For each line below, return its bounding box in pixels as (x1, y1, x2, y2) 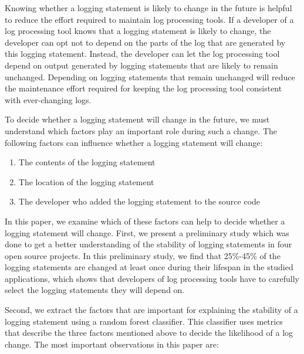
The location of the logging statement (18, 175, 154, 188)
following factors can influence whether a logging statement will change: (5, 136, 263, 148)
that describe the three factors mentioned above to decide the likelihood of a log (5, 326, 293, 339)
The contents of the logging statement (18, 156, 156, 168)
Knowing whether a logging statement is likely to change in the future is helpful (5, 2, 292, 13)
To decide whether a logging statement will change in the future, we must (5, 113, 270, 125)
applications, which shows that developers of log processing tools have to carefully (5, 272, 299, 284)
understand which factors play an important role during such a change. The (5, 124, 278, 137)
